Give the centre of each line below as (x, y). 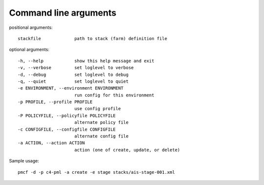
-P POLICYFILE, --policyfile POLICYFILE (67, 116)
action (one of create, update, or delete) (127, 150)
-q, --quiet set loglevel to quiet (73, 81)
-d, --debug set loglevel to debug (73, 74)
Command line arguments (63, 13)
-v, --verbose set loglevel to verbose (76, 68)
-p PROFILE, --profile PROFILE (55, 102)
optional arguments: (29, 49)
